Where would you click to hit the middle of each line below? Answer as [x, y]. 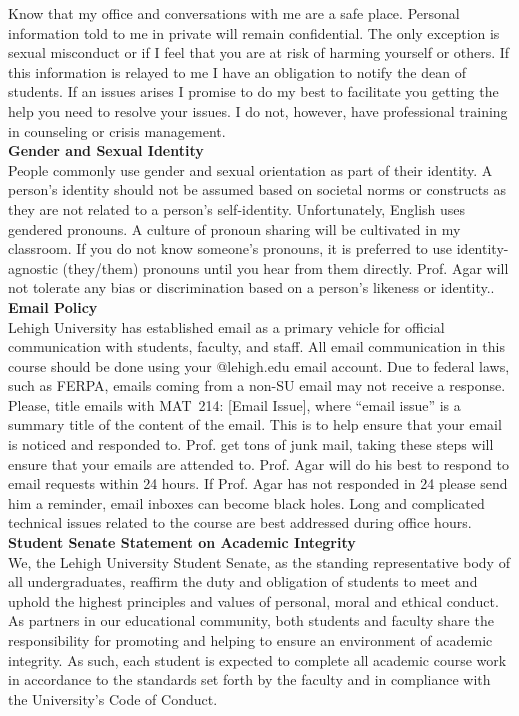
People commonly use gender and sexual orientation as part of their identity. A [250, 169]
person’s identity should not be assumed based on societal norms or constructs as [257, 189]
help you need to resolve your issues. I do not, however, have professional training [258, 110]
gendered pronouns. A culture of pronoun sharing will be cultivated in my [234, 228]
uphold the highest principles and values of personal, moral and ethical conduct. [253, 600]
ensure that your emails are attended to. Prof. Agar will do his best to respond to [258, 463]
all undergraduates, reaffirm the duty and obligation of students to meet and [243, 581]
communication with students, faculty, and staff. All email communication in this [256, 346]
